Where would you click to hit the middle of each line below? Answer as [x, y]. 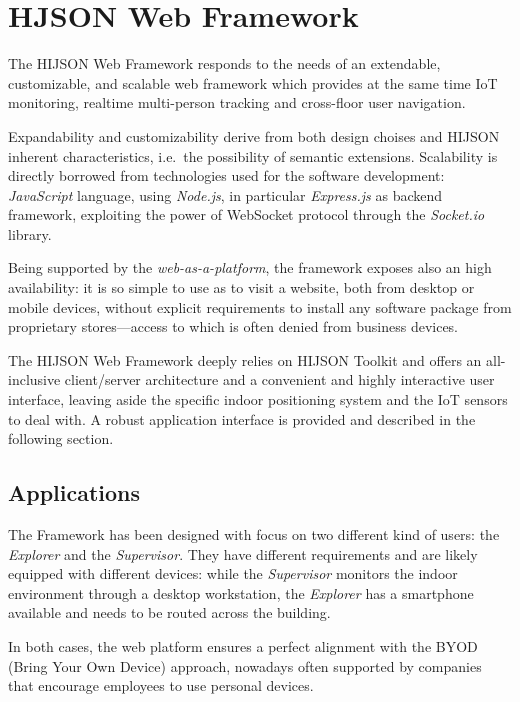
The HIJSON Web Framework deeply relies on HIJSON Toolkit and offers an [245, 359]
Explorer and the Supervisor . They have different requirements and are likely [243, 553]
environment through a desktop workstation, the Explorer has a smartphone [241, 592]
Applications [74, 492]
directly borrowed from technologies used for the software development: [226, 175]
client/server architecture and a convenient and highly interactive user [279, 379]
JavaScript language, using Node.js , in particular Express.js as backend [225, 194]
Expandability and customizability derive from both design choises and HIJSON [254, 135]
